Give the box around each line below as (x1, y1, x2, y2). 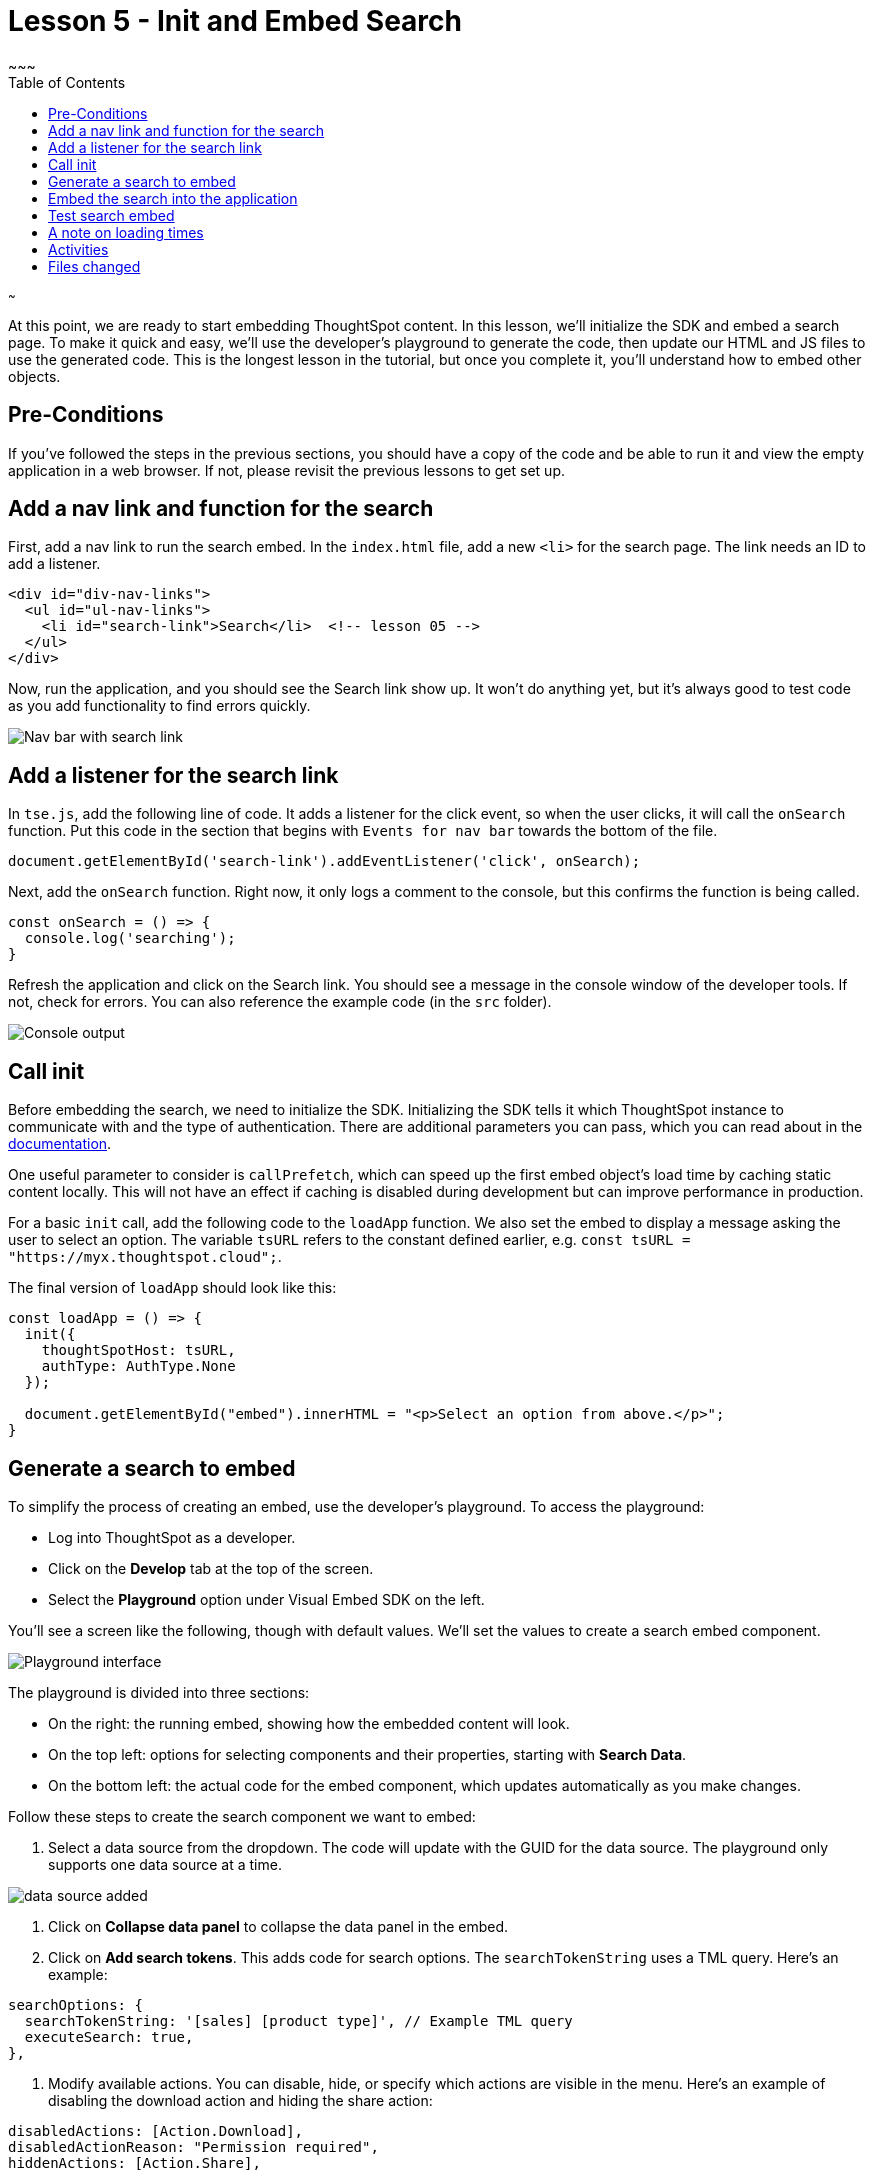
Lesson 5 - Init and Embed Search (8, 4, 462, 38)
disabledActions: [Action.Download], (8, 2122, 304, 2139)
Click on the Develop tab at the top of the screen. (48, 1559, 374, 1577)
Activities (48, 240, 109, 258)
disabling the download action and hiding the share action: (48, 2091, 433, 2109)
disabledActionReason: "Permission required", (8, 2138, 379, 2155)
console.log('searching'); (24, 930, 236, 947)
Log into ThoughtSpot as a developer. (48, 1528, 296, 1546)
